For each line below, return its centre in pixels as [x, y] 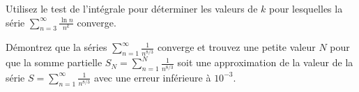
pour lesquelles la [306, 8]
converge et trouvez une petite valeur [236, 47]
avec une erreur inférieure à [153, 77]
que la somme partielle [54, 62]
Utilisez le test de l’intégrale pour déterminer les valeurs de [132, 8]
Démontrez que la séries [56, 47]
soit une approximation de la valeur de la [265, 62]
